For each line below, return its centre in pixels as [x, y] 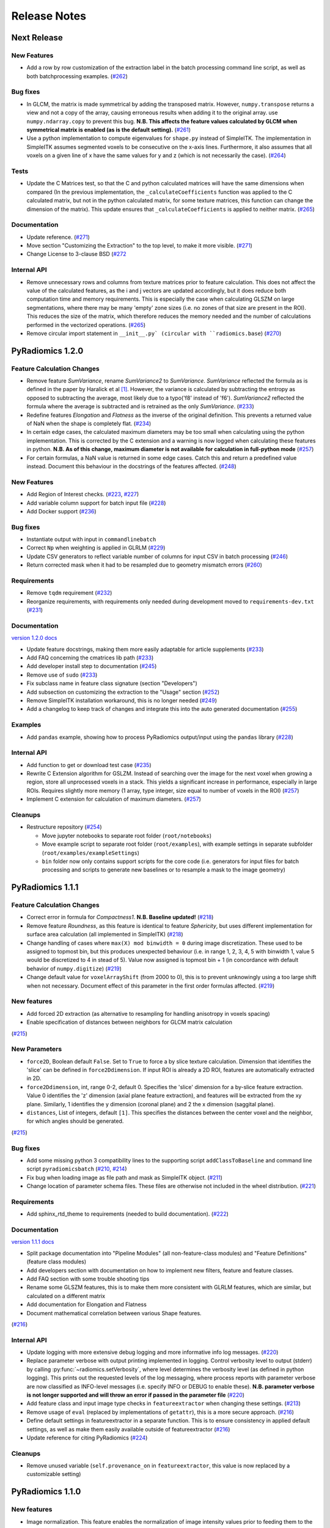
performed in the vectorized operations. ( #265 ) [86, 325]
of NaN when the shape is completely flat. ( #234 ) [89, 424]
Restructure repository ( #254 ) [64, 827]
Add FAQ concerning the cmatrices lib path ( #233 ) [90, 658]
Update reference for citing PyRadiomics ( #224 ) [87, 1438]
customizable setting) [54, 1474]
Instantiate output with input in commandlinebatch [91, 539]
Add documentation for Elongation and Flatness [86, 1304]
